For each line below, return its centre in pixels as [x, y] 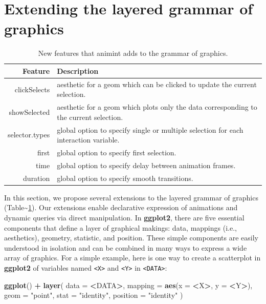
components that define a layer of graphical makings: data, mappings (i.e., [120, 227]
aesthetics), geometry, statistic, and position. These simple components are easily [131, 238]
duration [37, 178]
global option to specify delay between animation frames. [146, 165]
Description [78, 70]
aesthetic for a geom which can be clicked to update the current [157, 84]
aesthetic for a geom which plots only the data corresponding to [157, 107]
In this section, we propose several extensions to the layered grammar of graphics [131, 197]
